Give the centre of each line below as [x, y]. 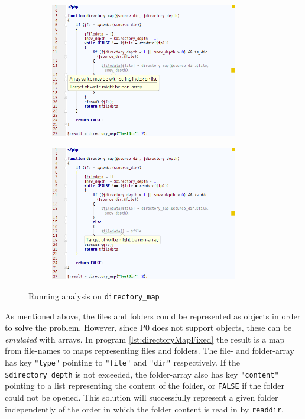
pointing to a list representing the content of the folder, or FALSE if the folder [145, 386]
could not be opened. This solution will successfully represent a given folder [142, 397]
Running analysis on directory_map [94, 295]
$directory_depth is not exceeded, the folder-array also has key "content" [142, 374]
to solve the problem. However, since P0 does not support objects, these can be [148, 327]
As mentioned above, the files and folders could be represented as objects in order [153, 316]
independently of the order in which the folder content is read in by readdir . [144, 409]
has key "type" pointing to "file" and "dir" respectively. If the [123, 362]
